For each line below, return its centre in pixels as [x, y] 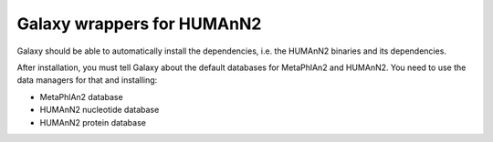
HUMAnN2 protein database [93, 122]
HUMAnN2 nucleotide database [100, 110]
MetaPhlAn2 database [81, 96]
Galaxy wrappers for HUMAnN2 [139, 24]
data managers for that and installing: [87, 80]
